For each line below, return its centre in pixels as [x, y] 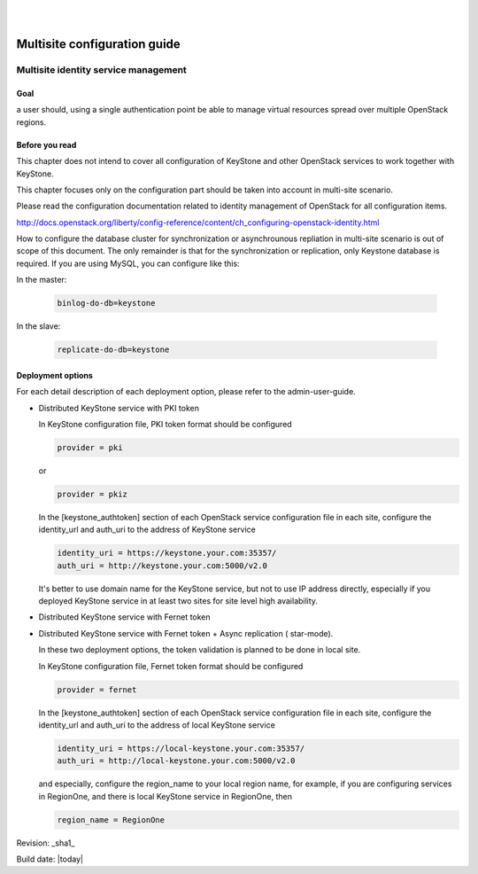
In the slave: [39, 326]
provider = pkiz [93, 494]
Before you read [46, 144]
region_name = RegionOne [111, 819]
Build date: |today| [50, 859]
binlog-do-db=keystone [106, 303]
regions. [31, 122]
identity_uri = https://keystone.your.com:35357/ [167, 553]
